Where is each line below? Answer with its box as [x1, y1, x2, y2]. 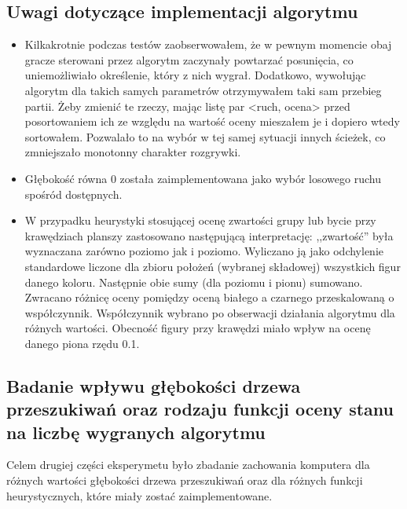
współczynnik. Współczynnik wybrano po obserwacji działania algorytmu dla [24, 304, 395, 320]
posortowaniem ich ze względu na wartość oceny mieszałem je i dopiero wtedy [24, 113, 400, 130]
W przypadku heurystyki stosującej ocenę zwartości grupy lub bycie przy [24, 212, 376, 229]
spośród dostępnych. [24, 185, 123, 202]
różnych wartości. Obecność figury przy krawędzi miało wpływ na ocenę [24, 320, 371, 336]
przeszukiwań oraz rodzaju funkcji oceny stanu [6, 397, 394, 421]
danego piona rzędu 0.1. [24, 335, 140, 351]
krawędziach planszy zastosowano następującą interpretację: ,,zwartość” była [24, 227, 394, 244]
